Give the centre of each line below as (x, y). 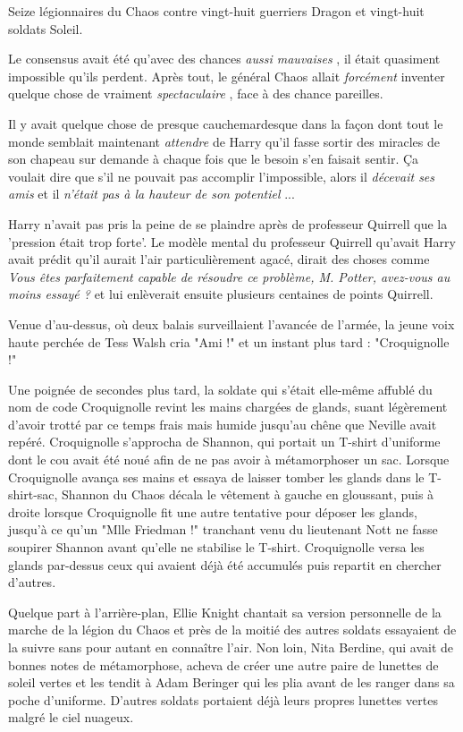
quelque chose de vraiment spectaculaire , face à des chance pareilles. (196, 94)
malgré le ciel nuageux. (71, 717)
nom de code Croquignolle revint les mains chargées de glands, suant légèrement (228, 407)
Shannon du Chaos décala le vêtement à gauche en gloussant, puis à (248, 494)
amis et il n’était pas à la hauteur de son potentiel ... (152, 194)
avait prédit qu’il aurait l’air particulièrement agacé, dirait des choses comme (219, 259)
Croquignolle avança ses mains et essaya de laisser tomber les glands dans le (216, 477)
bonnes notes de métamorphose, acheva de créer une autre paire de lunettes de (223, 664)
